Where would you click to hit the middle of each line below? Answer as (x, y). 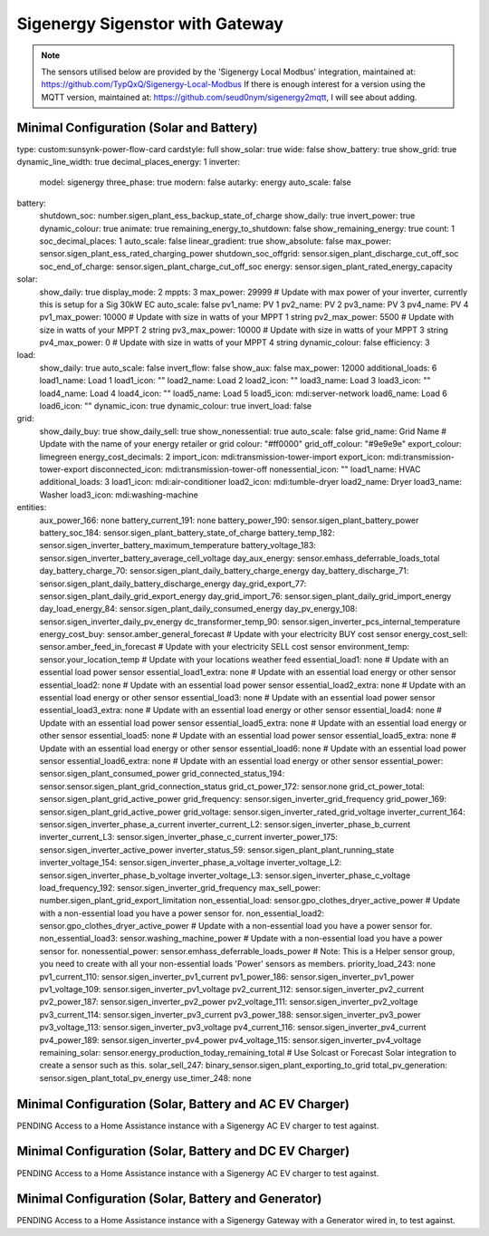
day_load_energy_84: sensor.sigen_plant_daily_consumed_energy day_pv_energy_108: (198, 609)
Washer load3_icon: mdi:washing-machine (119, 495)
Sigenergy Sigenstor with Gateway (150, 24)
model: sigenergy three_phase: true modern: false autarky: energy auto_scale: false (196, 182)
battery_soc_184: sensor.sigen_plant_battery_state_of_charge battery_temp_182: (187, 532)
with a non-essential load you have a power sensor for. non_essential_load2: (182, 913)
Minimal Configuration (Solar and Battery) (137, 127)
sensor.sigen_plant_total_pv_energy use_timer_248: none (146, 1077)
